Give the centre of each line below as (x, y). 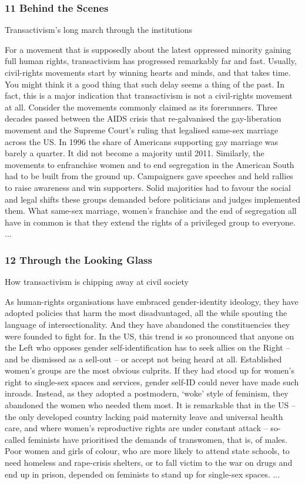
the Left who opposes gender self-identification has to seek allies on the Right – (148, 347)
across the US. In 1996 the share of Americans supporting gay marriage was (141, 141)
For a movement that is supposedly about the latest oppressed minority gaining (148, 49)
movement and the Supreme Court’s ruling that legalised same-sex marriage (142, 130)
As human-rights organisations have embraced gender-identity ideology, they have (152, 301)
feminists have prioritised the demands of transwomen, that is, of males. (157, 439)
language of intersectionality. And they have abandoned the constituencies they (148, 324)
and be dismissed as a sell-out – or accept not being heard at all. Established (143, 359)
